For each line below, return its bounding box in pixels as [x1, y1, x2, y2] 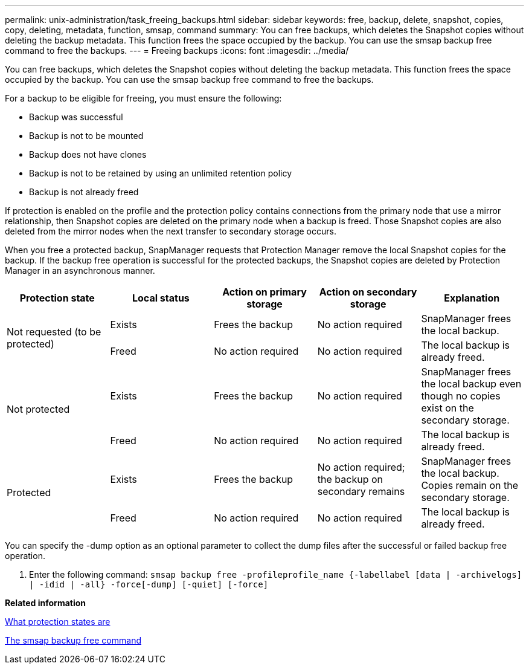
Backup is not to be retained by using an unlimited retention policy [29, 168, 292, 178]
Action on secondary [319, 286, 417, 298]
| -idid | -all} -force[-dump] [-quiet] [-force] [29, 580, 269, 589]
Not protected [7, 403, 70, 415]
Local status [132, 292, 190, 304]
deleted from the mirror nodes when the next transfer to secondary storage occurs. [5, 226, 336, 236]
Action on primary [222, 286, 307, 298]
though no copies [421, 390, 501, 402]
